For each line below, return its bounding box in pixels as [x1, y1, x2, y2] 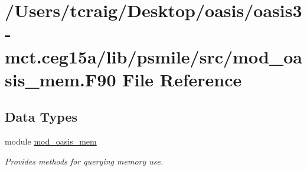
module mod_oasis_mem [5, 135, 97, 147]
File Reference [122, 67, 242, 91]
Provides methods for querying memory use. [5, 155, 164, 167]
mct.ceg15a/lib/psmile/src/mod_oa [5, 44, 302, 68]
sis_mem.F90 [5, 67, 116, 91]
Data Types [5, 108, 77, 126]
